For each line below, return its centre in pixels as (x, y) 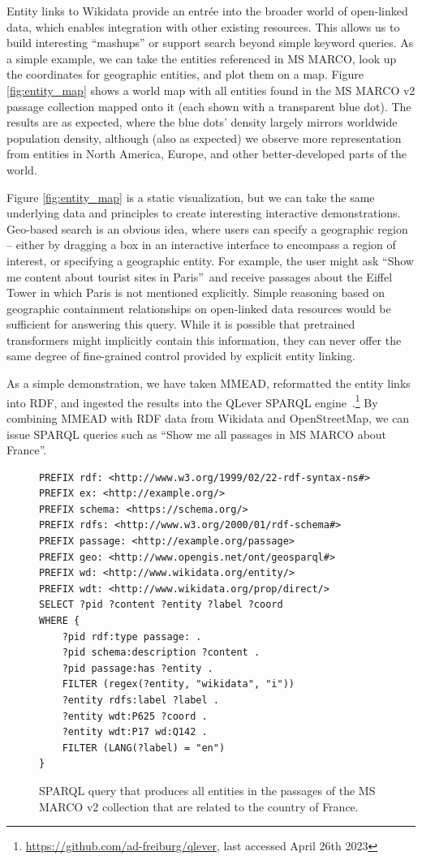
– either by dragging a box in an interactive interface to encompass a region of (201, 245)
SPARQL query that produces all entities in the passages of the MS (207, 790)
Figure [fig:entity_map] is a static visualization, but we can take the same (191, 197)
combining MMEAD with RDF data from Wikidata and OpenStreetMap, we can (208, 417)
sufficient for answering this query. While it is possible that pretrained (181, 324)
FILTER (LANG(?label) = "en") (144, 748)
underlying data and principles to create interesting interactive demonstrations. (204, 213)
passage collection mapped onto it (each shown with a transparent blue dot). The (209, 106)
